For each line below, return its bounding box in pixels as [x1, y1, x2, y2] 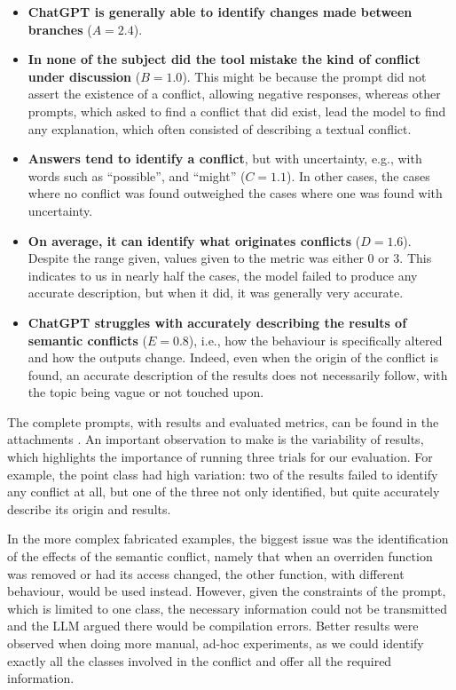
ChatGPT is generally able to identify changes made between [28, 3, 413, 20]
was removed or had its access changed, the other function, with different [7, 564, 405, 583]
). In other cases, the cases [287, 166, 430, 185]
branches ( [28, 20, 92, 38]
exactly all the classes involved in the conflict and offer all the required [7, 651, 392, 670]
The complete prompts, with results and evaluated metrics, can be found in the [7, 412, 439, 431]
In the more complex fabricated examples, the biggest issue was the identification [7, 529, 449, 548]
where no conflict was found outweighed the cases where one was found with [28, 184, 443, 202]
